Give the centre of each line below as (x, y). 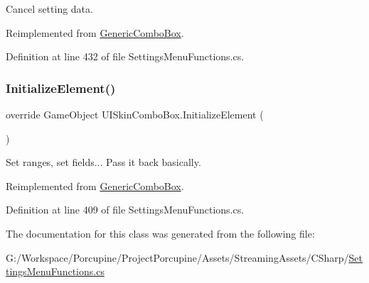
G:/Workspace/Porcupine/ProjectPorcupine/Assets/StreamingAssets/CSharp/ (177, 257)
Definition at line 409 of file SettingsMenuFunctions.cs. (125, 210)
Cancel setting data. (49, 9)
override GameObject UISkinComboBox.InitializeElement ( (135, 114)
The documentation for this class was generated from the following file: (160, 233)
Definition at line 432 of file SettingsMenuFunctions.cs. (125, 56)
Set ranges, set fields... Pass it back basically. (103, 162)
